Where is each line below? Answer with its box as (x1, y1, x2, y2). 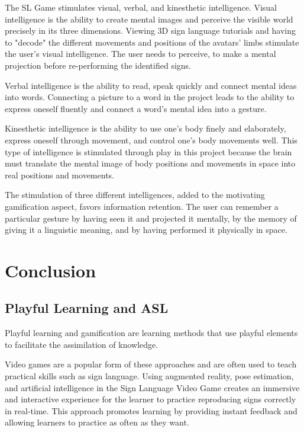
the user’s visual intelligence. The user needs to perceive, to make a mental (5, 47, 276, 60)
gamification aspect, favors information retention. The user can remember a (5, 200, 279, 212)
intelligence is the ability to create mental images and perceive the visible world (5, 12, 293, 25)
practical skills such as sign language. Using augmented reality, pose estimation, (5, 370, 294, 382)
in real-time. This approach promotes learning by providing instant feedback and (5, 404, 297, 417)
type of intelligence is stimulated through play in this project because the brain (5, 145, 292, 158)
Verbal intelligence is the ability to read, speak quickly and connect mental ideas (5, 79, 297, 91)
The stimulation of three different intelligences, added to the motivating (5, 188, 265, 201)
